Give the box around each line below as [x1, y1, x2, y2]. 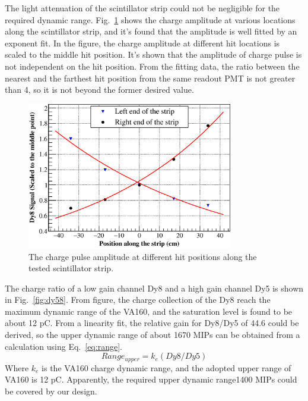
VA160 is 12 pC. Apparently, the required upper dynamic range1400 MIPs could [5, 373, 297, 386]
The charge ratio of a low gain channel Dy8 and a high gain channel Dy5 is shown [5, 281, 304, 294]
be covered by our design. [5, 384, 97, 397]
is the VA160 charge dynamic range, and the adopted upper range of [42, 361, 291, 374]
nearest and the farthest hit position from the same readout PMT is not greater [5, 71, 296, 84]
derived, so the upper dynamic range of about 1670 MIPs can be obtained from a [5, 328, 300, 341]
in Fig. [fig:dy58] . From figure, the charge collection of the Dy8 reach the [5, 293, 271, 306]
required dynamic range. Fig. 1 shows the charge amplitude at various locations [5, 13, 296, 26]
